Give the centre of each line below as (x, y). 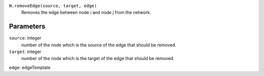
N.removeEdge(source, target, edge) (53, 6)
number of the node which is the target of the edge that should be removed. (98, 58)
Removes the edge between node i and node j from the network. (86, 13)
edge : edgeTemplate (30, 67)
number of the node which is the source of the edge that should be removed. (99, 45)
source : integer (25, 38)
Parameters (27, 27)
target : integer (25, 52)
